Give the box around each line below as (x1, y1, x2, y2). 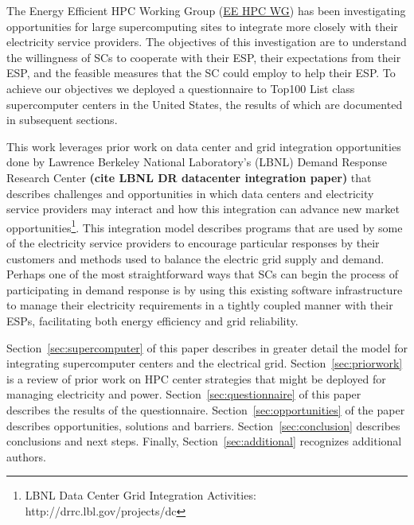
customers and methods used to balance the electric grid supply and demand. (6, 250, 385, 266)
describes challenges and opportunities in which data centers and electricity (6, 185, 374, 201)
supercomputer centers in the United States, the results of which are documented (6, 95, 403, 112)
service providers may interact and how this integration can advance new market (6, 200, 400, 217)
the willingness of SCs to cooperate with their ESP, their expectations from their (6, 49, 401, 65)
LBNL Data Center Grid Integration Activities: (25, 487, 256, 504)
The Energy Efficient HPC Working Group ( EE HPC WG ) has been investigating (6, 2, 406, 18)
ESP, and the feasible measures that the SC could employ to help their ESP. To (6, 64, 396, 81)
